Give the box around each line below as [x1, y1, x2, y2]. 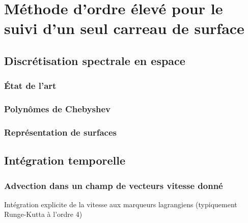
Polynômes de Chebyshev [4, 103, 111, 115]
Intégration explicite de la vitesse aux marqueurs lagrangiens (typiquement [4, 199, 237, 209]
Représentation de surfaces [4, 125, 117, 138]
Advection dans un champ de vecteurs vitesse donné [4, 179, 223, 192]
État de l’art [4, 79, 57, 92]
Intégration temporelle [4, 152, 125, 168]
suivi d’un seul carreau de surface [4, 18, 244, 39]
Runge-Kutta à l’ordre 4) [4, 209, 82, 219]
